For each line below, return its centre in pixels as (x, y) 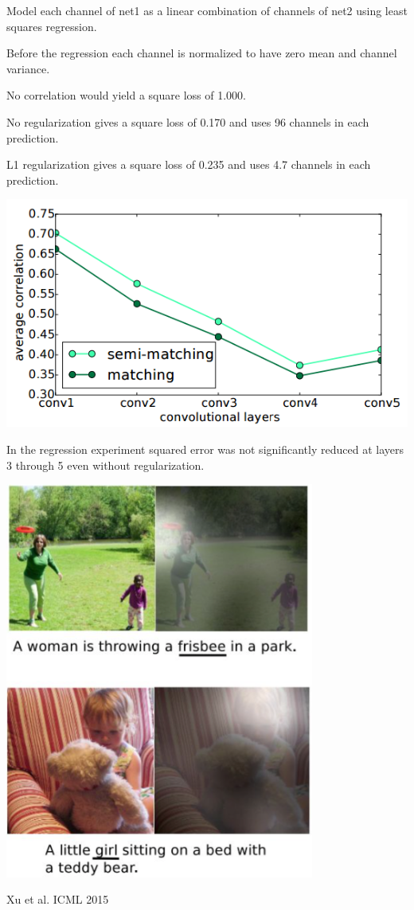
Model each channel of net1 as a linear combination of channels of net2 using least (207, 10)
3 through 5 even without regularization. (105, 465)
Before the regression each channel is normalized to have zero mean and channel (202, 53)
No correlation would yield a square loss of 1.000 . (126, 95)
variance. (28, 68)
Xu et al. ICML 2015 (58, 899)
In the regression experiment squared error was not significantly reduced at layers (205, 449)
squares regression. (52, 26)
